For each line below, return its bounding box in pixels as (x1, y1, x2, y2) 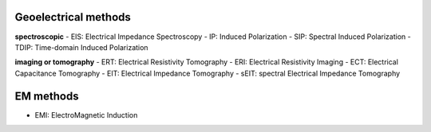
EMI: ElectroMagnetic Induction (34, 110, 138, 119)
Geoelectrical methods (14, 10, 132, 24)
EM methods (14, 89, 79, 103)
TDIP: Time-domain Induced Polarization (14, 42, 148, 52)
